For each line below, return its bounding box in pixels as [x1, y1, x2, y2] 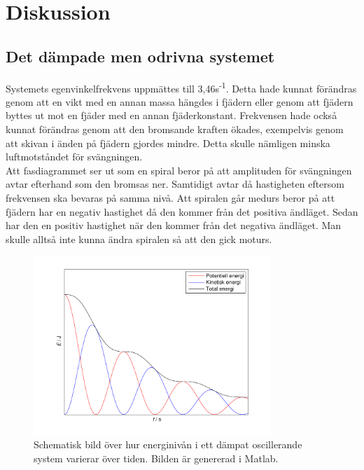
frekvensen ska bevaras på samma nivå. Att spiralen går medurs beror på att [6, 190, 335, 205]
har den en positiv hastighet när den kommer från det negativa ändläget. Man [6, 218, 342, 233]
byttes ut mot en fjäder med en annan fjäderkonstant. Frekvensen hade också [6, 108, 337, 123]
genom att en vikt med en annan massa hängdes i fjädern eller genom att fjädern [6, 94, 353, 109]
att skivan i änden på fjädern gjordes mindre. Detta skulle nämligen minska [6, 135, 330, 150]
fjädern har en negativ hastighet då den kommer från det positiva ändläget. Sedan [6, 204, 358, 219]
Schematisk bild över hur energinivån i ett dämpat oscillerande [34, 437, 302, 452]
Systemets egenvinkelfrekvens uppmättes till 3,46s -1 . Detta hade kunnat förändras [6, 78, 357, 95]
